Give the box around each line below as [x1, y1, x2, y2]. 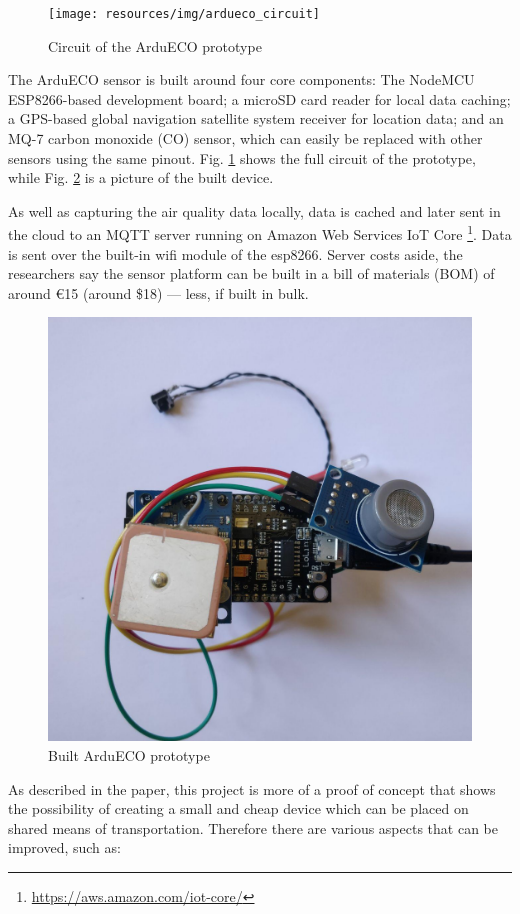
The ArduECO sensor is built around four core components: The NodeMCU [8, 69, 475, 90]
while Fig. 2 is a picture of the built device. [8, 167, 274, 188]
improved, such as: [8, 837, 121, 858]
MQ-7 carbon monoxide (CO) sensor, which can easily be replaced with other [8, 128, 483, 149]
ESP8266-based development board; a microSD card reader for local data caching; [8, 88, 511, 109]
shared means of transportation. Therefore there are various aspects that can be [8, 817, 498, 838]
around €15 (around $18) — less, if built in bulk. [8, 282, 309, 303]
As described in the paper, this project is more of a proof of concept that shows [8, 778, 496, 799]
